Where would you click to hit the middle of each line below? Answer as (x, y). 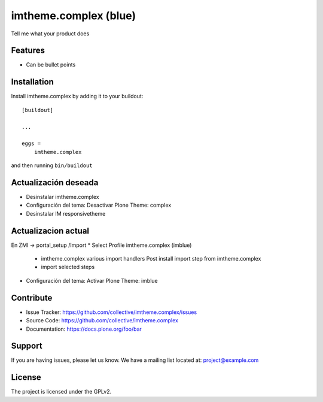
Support (27, 346)
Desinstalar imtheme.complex (63, 197)
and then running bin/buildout (52, 165)
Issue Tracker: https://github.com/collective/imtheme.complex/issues (112, 312)
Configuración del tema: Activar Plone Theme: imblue (92, 280)
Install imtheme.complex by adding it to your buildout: (77, 96)
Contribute (32, 297)
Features (28, 51)
